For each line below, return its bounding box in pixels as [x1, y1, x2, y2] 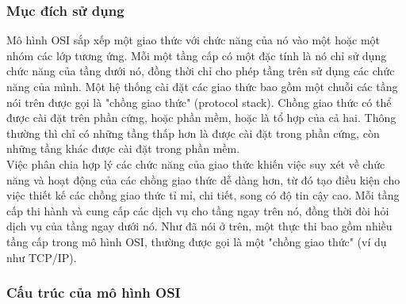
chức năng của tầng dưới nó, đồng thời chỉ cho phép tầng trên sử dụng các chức [6, 63, 395, 79]
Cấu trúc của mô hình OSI [6, 283, 181, 302]
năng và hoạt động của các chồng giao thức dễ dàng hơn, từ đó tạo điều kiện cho [6, 171, 400, 188]
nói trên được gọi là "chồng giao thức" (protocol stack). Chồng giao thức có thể [6, 93, 392, 110]
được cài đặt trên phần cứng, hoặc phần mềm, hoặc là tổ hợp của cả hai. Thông [6, 109, 396, 126]
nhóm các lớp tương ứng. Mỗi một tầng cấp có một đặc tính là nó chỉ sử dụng [6, 47, 387, 63]
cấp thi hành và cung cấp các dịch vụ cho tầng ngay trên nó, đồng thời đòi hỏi [6, 202, 389, 218]
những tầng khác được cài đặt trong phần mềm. [6, 140, 240, 157]
